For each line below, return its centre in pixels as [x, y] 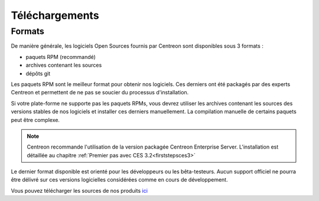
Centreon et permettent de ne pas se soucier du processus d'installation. [100, 93]
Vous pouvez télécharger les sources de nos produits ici [79, 190]
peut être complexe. [35, 120]
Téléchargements [55, 15]
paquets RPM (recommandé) [61, 57]
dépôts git [38, 73]
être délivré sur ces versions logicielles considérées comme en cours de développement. [119, 180]
